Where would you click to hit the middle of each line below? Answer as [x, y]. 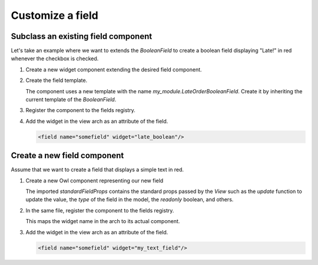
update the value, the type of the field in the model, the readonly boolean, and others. [130, 199]
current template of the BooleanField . [71, 100]
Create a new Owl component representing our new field [95, 181]
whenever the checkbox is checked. [55, 58]
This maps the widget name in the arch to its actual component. [103, 221]
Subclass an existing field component [82, 36]
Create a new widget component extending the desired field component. [114, 69]
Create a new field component [67, 156]
